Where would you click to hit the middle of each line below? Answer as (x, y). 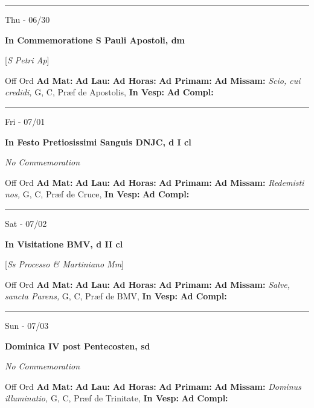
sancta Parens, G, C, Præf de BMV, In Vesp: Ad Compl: (116, 296)
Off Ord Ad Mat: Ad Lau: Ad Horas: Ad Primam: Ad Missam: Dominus (153, 386)
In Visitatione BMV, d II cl (64, 244)
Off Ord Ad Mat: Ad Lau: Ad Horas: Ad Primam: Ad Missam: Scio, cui (153, 80)
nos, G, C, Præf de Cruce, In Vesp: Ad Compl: (97, 194)
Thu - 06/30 (27, 19)
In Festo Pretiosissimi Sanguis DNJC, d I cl (98, 142)
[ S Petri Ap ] (27, 60)
